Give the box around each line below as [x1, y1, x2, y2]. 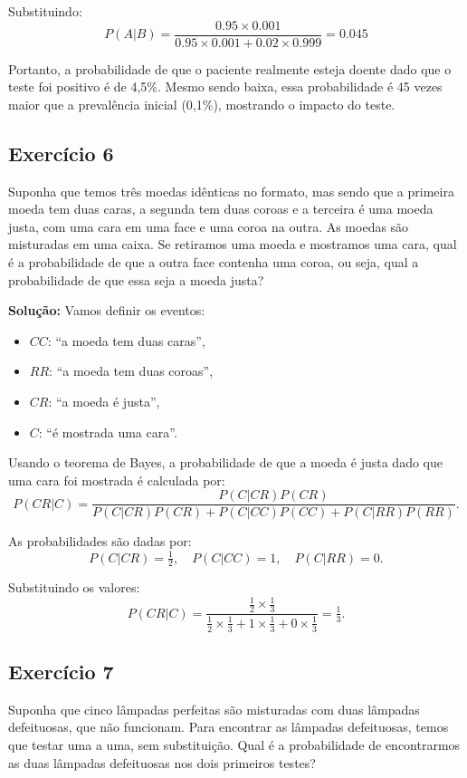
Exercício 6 [8, 139, 114, 167]
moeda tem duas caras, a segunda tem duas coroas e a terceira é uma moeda [8, 199, 434, 218]
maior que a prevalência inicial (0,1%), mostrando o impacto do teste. [8, 94, 396, 113]
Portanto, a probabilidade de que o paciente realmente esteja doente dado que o [8, 59, 452, 78]
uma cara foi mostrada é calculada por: [8, 470, 225, 489]
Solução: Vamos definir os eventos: [8, 301, 205, 320]
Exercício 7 [8, 657, 114, 685]
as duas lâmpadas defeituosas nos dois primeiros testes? [8, 753, 316, 772]
